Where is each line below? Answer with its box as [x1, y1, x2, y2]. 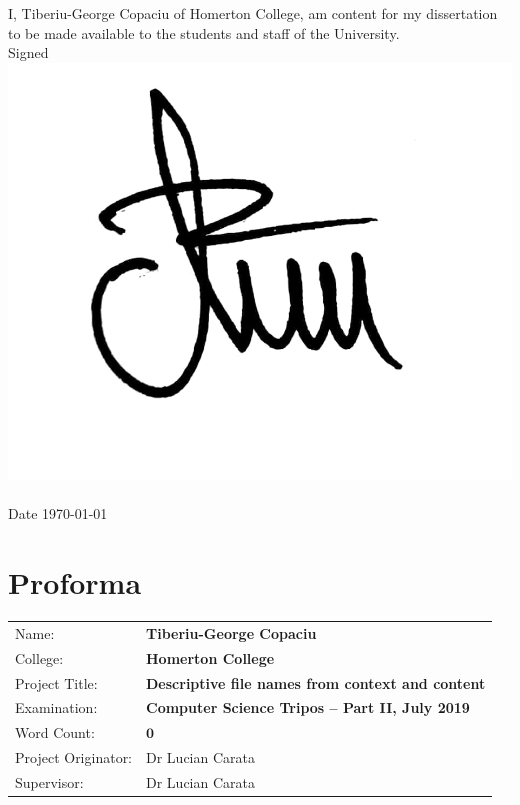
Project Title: [15, 672, 98, 693]
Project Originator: [15, 747, 133, 768]
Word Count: [15, 722, 95, 743]
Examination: [15, 697, 98, 718]
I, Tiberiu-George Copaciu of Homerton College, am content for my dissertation [8, 3, 498, 23]
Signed [8, 42, 49, 63]
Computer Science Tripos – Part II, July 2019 [146, 697, 470, 718]
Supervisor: [15, 771, 84, 792]
